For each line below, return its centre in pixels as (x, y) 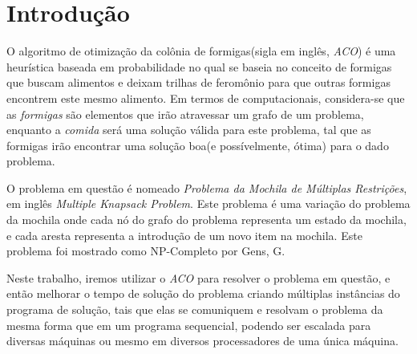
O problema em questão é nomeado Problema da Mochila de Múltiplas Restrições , (207, 187)
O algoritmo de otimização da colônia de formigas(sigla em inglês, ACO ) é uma (201, 51)
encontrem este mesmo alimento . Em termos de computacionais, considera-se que (206, 98)
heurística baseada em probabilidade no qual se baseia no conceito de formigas (199, 66)
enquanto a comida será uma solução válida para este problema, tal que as (189, 130)
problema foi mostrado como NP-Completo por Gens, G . (146, 251)
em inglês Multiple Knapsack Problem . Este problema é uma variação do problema (208, 203)
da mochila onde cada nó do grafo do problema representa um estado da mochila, (206, 220)
